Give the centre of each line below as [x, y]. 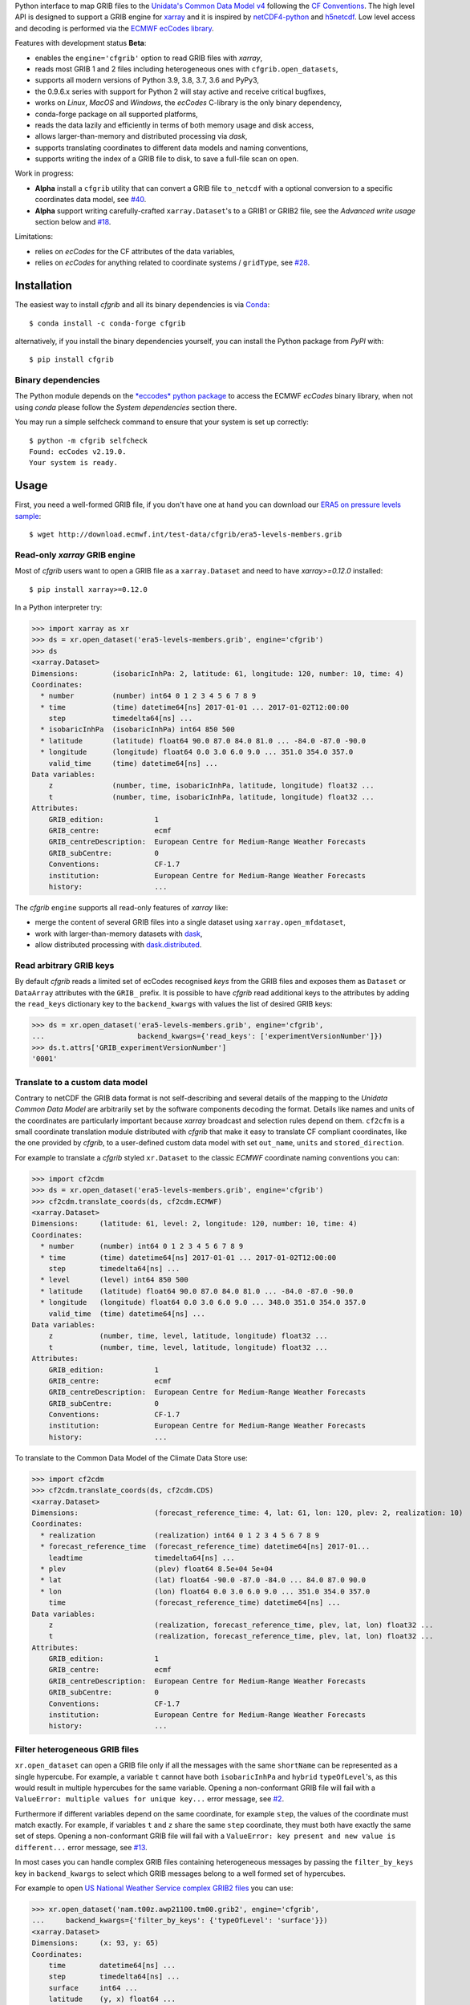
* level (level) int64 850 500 [114, 1280]
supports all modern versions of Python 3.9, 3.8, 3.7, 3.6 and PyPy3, [147, 80]
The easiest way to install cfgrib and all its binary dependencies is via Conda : [142, 305]
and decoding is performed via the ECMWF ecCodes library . [114, 28]
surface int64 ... [93, 1988]
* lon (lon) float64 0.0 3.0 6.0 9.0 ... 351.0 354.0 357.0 [205, 1591]
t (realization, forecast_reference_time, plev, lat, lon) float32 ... [241, 1636]
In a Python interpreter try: [59, 607]
